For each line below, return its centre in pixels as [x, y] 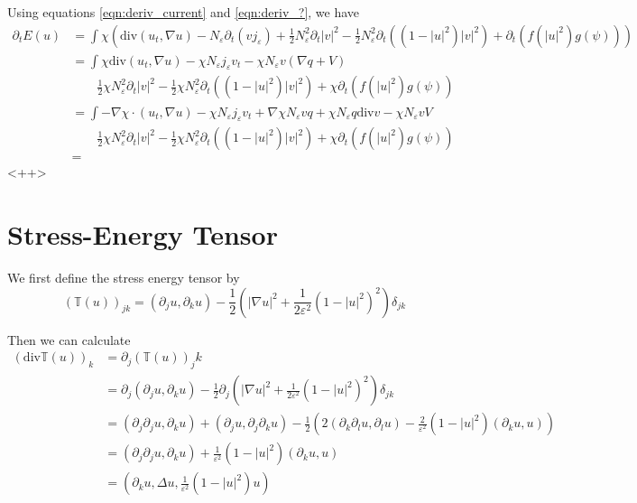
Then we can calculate [69, 339]
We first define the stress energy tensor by [124, 278]
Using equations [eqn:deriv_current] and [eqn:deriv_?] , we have [184, 12]
